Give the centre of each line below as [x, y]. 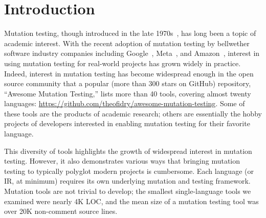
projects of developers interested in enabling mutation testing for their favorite [127, 123]
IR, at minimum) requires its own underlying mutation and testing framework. [127, 181]
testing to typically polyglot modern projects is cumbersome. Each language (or [129, 171]
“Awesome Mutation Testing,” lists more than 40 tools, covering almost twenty [128, 93]
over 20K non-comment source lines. [61, 211]
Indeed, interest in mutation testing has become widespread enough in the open [129, 73]
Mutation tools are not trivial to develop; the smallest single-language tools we [128, 191]
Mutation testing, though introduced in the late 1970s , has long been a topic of [130, 33]
